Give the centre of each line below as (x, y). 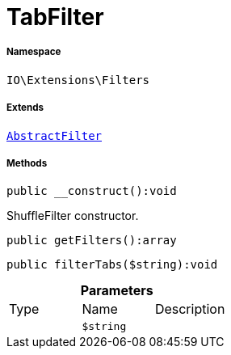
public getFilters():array (92, 241)
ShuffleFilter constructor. (73, 216)
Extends (25, 108)
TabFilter (55, 17)
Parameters (117, 291)
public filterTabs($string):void (112, 265)
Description (190, 309)
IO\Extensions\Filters (78, 80)
